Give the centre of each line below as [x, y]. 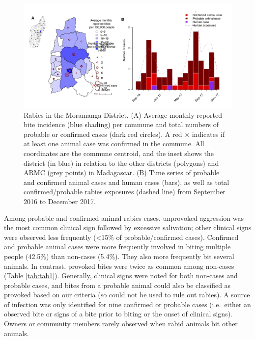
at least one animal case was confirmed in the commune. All [114, 144]
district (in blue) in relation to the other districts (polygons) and [121, 163]
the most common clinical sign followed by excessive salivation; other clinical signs [128, 227]
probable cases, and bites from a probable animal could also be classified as [117, 285]
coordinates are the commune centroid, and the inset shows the [119, 153]
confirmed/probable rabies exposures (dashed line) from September [125, 192]
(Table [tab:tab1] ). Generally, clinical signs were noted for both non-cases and [121, 275]
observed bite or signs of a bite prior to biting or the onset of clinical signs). [118, 314]
